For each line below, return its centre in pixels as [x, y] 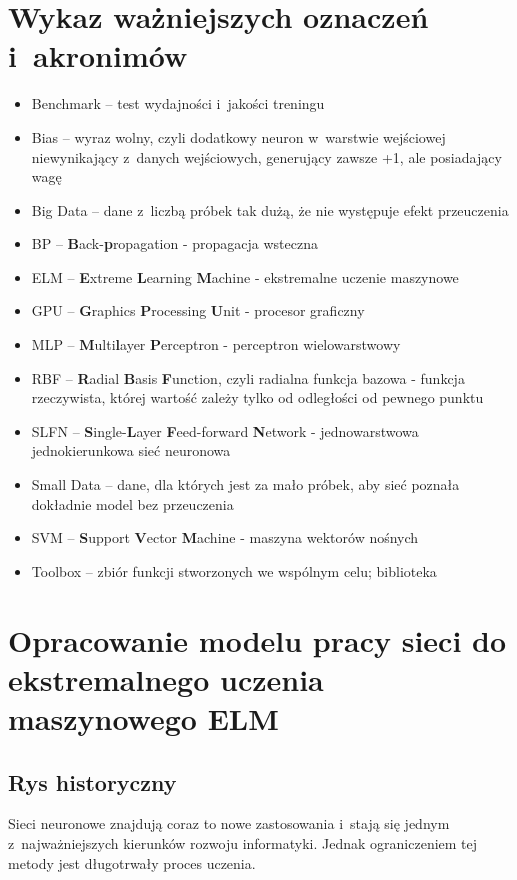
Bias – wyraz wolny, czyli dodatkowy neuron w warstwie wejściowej [238, 136]
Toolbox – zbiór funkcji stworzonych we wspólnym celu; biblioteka [234, 570]
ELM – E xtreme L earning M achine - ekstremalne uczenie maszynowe [245, 276]
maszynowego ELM [143, 717]
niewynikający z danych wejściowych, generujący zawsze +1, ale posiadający [266, 156]
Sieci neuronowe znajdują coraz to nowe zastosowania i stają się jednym [229, 823]
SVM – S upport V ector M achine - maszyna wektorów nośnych [225, 537]
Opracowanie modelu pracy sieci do [257, 639]
